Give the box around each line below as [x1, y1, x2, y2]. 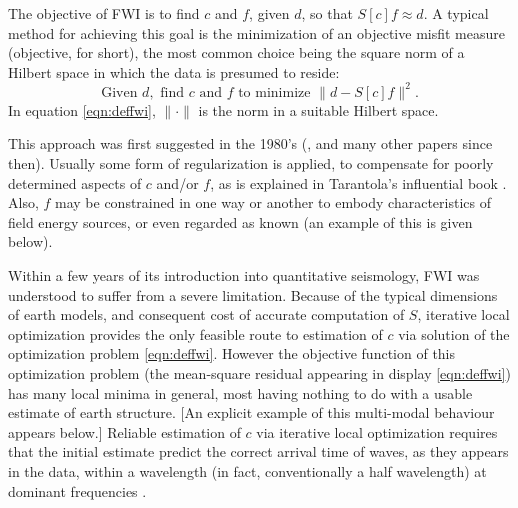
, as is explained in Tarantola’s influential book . [210, 172, 507, 193]
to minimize [238, 85, 311, 100]
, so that [301, 3, 353, 23]
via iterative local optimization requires [256, 421, 498, 442]
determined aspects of [8, 172, 142, 193]
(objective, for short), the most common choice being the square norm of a [8, 42, 465, 63]
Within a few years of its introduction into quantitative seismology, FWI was [8, 265, 480, 286]
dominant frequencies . [8, 480, 147, 501]
